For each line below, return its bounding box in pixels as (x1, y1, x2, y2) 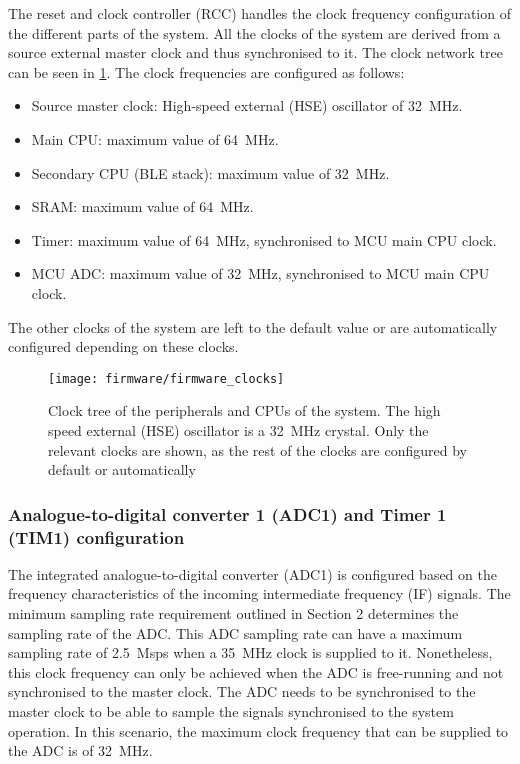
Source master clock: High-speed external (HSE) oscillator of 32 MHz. (31, 95, 463, 116)
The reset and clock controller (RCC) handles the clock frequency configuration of (8, 3, 511, 23)
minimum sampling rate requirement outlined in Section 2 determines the (8, 603, 459, 624)
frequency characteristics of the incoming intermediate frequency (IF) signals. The (8, 583, 511, 604)
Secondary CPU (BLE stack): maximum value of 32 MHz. (31, 162, 390, 183)
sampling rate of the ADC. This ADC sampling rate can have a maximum (8, 622, 463, 643)
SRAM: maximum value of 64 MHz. (31, 196, 254, 217)
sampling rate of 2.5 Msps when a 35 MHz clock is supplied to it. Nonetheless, (8, 642, 493, 663)
